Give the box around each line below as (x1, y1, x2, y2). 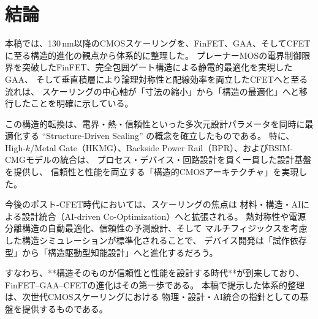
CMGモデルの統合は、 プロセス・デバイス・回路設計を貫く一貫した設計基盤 (5, 153, 312, 166)
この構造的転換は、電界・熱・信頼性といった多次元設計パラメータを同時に (5, 117, 305, 130)
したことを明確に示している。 (13, 97, 134, 110)
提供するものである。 (21, 302, 108, 315)
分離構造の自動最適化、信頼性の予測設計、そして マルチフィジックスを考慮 (5, 222, 308, 235)
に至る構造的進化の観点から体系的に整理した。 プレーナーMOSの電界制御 (5, 48, 302, 61)
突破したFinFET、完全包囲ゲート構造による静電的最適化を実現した (21, 61, 293, 73)
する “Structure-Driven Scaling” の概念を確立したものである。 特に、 (21, 129, 295, 142)
